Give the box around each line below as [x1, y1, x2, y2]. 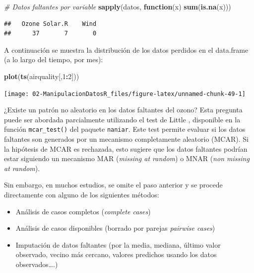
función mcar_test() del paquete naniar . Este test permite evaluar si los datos [4, 124, 246, 134]
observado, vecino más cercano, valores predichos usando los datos [15, 249, 217, 260]
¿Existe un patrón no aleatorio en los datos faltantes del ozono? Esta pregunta [4, 104, 243, 115]
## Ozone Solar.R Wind [4, 20, 97, 27]
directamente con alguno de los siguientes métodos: [4, 189, 159, 200]
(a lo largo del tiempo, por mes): [4, 54, 103, 65]
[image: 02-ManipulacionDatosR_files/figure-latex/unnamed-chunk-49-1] [4, 90, 246, 97]
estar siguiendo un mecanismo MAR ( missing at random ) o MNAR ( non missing [4, 153, 250, 164]
